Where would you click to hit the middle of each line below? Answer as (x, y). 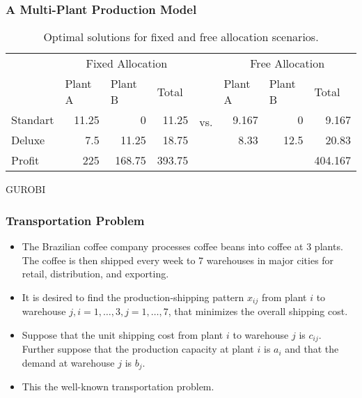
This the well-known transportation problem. (118, 386)
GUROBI (26, 189)
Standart (33, 120)
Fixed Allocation (127, 63)
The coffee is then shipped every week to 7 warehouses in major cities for (178, 260)
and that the (312, 349)
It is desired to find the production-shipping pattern (133, 297)
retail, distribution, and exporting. (95, 274)
